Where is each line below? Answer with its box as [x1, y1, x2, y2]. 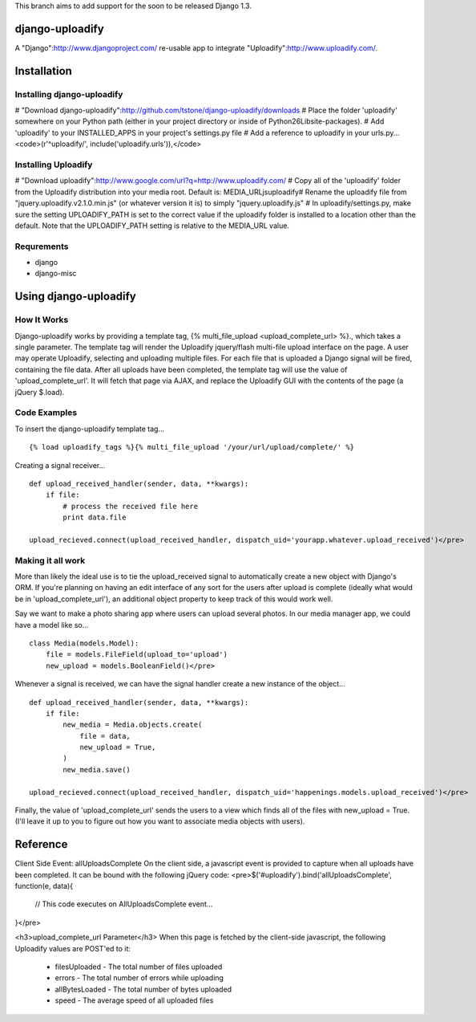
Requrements [14, 241, 69, 252]
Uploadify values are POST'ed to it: [14, 943, 131, 953]
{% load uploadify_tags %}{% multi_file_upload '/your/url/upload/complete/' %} [29, 442, 355, 452]
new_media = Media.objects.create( [63, 720, 203, 730]
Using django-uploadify [14, 290, 136, 303]
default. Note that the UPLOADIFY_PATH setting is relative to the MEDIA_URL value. [14, 221, 290, 230]
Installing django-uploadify [14, 88, 123, 100]
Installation [14, 64, 72, 78]
